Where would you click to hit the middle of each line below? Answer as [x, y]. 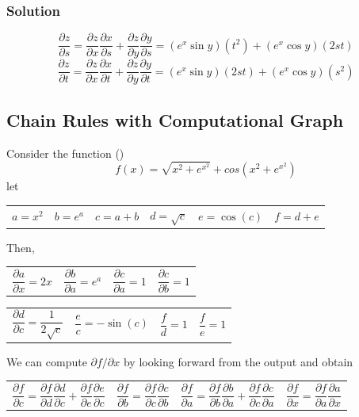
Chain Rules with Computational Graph [175, 119]
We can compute [47, 361]
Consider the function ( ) [65, 153]
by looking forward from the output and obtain [238, 361]
